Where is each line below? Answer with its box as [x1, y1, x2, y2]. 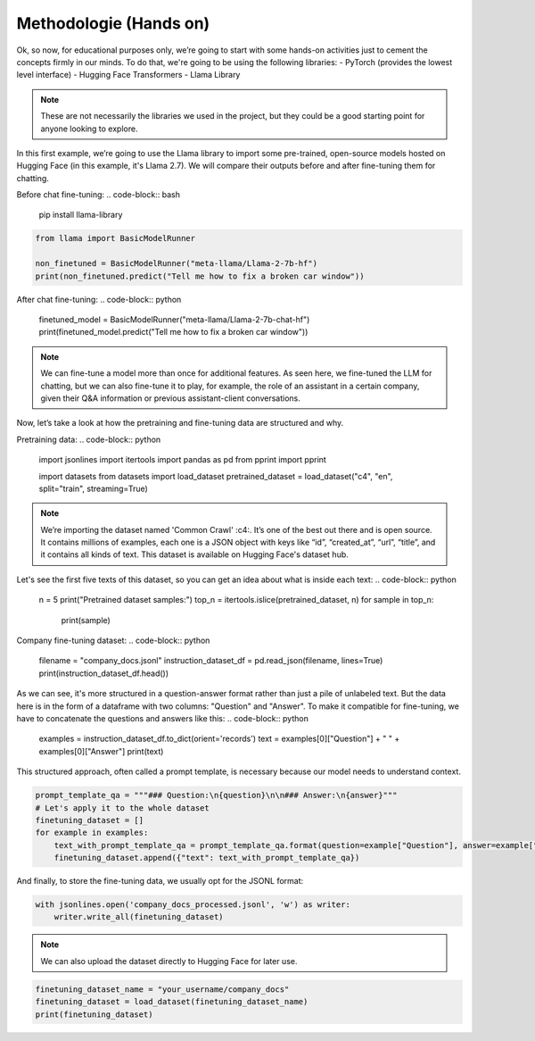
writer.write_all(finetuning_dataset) [53, 912, 224, 922]
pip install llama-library [38, 210, 123, 221]
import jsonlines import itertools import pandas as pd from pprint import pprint [38, 454, 327, 465]
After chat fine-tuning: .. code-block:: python [16, 294, 182, 304]
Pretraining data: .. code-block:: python [16, 434, 161, 445]
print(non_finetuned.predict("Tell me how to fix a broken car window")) [35, 271, 365, 281]
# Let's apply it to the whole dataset [35, 803, 210, 812]
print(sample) [61, 614, 111, 625]
